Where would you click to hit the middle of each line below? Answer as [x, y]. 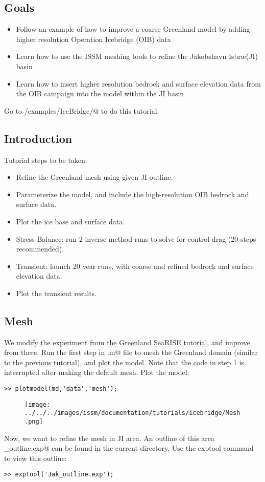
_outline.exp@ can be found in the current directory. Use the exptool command [129, 448]
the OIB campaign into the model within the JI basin [100, 93]
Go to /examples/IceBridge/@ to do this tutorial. [82, 110]
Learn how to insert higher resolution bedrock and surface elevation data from [138, 83]
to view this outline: [35, 458]
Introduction [38, 138]
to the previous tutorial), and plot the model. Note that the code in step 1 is [124, 362]
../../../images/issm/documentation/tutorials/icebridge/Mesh [132, 413]
